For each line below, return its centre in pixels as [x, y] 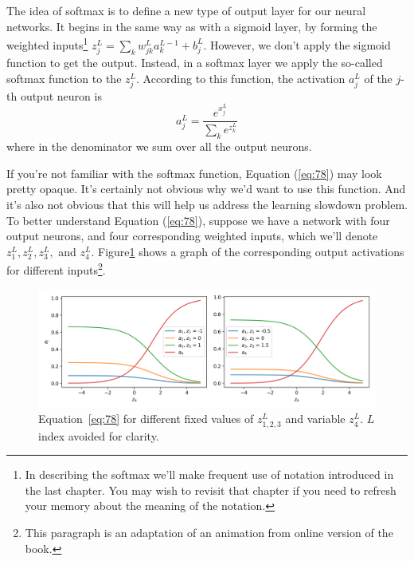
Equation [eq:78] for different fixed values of [146, 419]
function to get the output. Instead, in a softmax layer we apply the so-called [195, 62]
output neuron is [61, 95]
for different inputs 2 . [56, 269]
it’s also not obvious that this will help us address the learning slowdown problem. [207, 204]
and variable [315, 419]
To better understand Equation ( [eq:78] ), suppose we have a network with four [198, 220]
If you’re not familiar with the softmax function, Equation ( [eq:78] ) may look [194, 173]
